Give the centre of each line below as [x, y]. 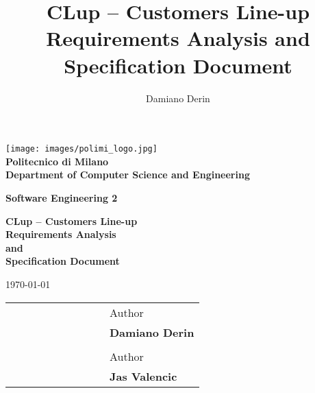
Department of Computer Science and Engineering [128, 175]
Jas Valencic [143, 376]
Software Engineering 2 [62, 197]
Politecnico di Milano [57, 161]
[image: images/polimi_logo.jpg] [81, 149]
